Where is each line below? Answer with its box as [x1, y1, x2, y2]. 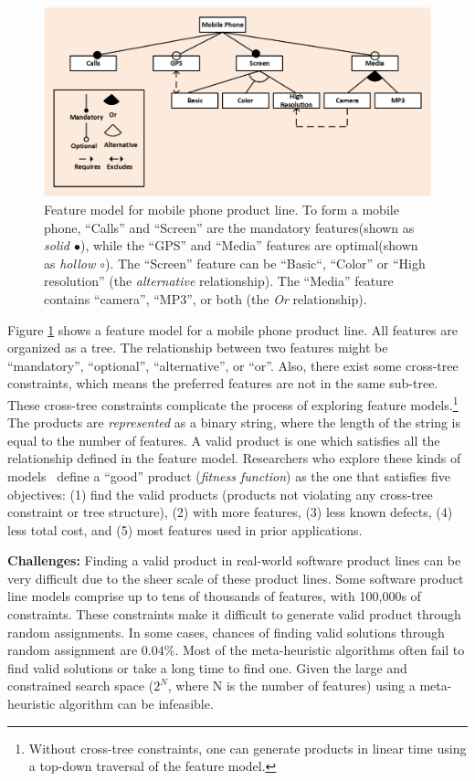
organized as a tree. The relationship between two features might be [7, 338, 388, 357]
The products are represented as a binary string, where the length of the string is [7, 413, 461, 432]
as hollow [44, 253, 96, 272]
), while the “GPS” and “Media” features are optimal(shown [79, 236, 418, 255]
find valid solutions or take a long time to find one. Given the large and [7, 658, 407, 677]
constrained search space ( [7, 676, 154, 695]
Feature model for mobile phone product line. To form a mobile [44, 199, 399, 218]
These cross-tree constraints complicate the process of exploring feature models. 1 [7, 392, 459, 414]
